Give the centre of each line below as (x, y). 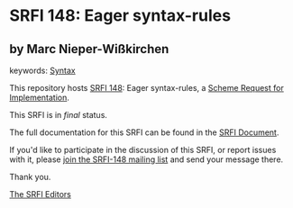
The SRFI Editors (41, 194)
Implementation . (40, 97)
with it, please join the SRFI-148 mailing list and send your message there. (146, 159)
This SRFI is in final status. (59, 115)
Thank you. (30, 177)
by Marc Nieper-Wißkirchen (89, 49)
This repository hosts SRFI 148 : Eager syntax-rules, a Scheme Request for (146, 88)
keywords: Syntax (42, 70)
